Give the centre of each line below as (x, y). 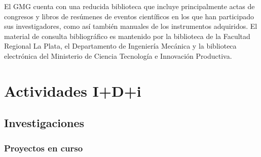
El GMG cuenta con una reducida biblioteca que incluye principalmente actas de (129, 6)
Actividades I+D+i (73, 90)
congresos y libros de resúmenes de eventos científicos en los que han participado (129, 16)
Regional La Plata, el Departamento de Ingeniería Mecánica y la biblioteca (120, 46)
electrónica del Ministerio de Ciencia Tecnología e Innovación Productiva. (118, 55)
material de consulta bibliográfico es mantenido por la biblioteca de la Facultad (127, 36)
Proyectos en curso (44, 148)
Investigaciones (44, 123)
